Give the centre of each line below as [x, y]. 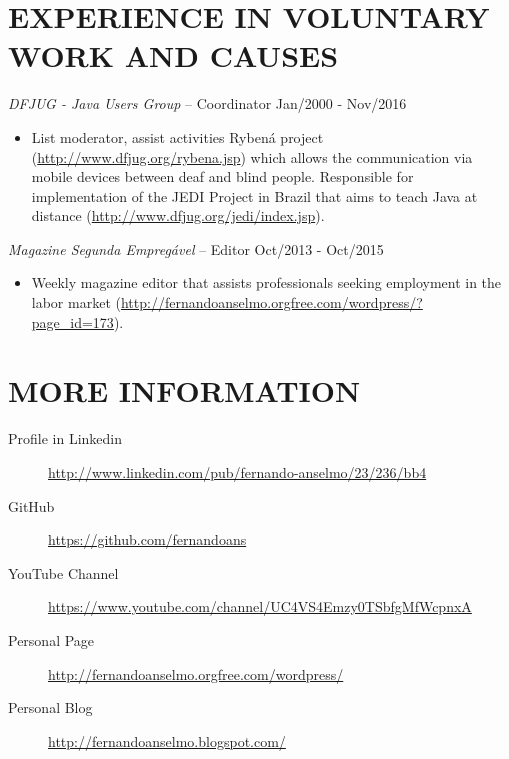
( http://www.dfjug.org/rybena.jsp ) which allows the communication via [252, 156]
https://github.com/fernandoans [147, 539]
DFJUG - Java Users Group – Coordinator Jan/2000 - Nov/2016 [207, 103]
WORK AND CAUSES [173, 55]
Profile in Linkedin [65, 438]
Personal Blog [50, 707]
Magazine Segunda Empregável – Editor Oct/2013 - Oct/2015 [196, 248]
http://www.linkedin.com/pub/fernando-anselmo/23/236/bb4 [237, 471]
